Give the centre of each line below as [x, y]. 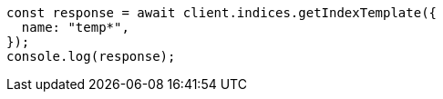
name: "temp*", [75, 27]
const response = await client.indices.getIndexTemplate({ [222, 13]
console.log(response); [91, 56]
